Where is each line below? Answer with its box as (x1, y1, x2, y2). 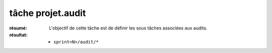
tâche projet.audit (9, 7, 86, 18)
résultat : (9, 31, 28, 37)
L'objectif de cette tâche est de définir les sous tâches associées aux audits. (49, 25, 208, 31)
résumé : (9, 25, 28, 31)
